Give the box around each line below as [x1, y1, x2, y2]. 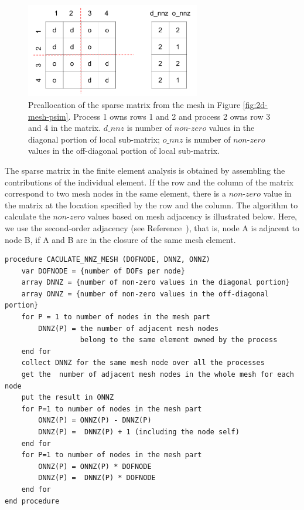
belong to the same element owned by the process [80, 336, 278, 344]
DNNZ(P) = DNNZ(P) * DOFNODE [38, 474, 156, 482]
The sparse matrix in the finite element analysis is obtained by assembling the [5, 164, 285, 176]
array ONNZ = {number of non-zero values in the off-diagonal [21, 289, 269, 298]
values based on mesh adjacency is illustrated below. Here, [87, 210, 297, 222]
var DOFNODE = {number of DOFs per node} [21, 266, 185, 275]
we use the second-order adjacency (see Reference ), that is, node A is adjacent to [5, 221, 300, 234]
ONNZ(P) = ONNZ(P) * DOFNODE [38, 462, 152, 471]
